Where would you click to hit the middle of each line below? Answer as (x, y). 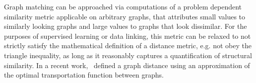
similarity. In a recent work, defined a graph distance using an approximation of (127, 65)
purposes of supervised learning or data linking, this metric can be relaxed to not (128, 36)
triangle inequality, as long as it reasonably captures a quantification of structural (128, 55)
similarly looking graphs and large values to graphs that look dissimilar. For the (126, 26)
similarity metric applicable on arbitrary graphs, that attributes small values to (125, 16)
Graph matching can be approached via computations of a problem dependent (123, 6)
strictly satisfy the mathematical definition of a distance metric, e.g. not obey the (128, 45)
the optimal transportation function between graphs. (84, 75)
